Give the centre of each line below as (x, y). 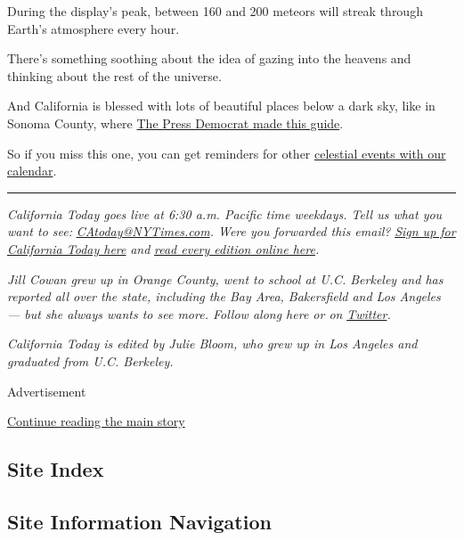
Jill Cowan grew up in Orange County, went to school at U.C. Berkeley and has (225, 278)
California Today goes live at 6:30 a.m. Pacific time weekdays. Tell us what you (225, 213)
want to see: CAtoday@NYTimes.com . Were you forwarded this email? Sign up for (232, 231)
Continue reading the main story (96, 421)
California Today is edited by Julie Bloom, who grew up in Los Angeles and (212, 344)
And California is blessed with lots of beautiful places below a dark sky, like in (221, 106)
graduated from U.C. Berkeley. (90, 360)
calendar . (32, 171)
